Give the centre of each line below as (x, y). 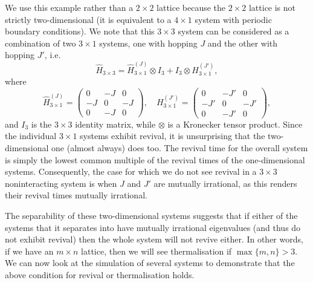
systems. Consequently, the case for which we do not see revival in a (131, 171)
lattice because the (191, 7)
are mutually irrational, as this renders (225, 183)
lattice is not (272, 7)
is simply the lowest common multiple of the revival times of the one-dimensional (155, 159)
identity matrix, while (115, 124)
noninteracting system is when (61, 183)
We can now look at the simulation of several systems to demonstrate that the (150, 263)
